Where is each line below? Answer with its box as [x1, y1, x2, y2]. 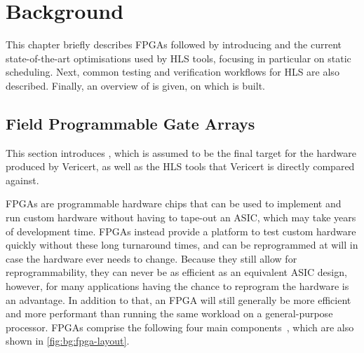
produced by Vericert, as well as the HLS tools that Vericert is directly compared [6, 159, 355, 174]
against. [6, 172, 39, 187]
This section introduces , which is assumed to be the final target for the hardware [6, 145, 356, 160]
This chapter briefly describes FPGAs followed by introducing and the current [6, 37, 342, 52]
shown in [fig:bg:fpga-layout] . [6, 333, 130, 348]
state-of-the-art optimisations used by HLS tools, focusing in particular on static [6, 50, 351, 65]
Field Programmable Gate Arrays [6, 112, 255, 134]
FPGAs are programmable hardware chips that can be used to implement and [6, 196, 342, 211]
